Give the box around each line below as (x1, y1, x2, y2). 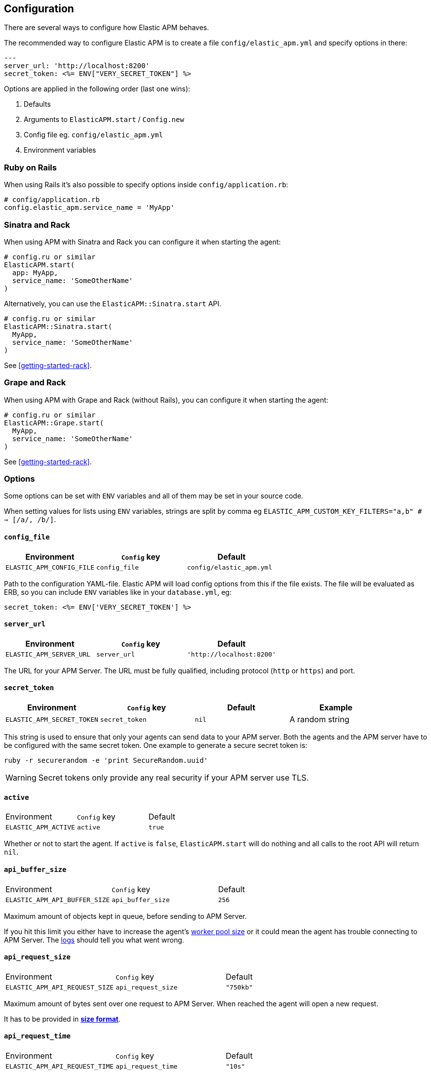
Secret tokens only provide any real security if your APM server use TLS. (38, 773, 309, 783)
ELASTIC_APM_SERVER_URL (5, 650, 91, 658)
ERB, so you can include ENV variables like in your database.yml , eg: (4, 587, 232, 596)
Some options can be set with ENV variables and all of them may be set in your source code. (4, 492, 304, 500)
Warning (5, 773, 37, 783)
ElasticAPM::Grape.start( (4, 418, 104, 427)
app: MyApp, (12, 268, 58, 277)
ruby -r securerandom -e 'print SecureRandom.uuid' (4, 756, 208, 765)
